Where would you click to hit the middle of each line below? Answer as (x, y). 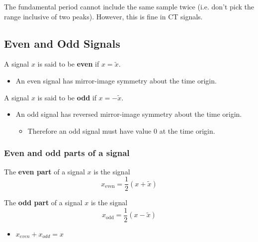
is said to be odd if (67, 97)
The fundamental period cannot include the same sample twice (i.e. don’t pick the (129, 6)
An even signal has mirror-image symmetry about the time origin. (116, 80)
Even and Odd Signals (62, 43)
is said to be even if (68, 64)
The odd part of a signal (43, 202)
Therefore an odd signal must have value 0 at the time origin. (121, 130)
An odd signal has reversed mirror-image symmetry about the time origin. (129, 114)
